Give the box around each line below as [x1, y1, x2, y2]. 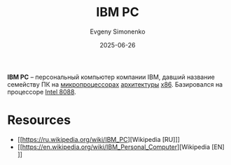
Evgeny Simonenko [90, 27, 146, 36]
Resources [7, 113, 71, 128]
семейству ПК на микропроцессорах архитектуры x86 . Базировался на [7, 80, 223, 88]
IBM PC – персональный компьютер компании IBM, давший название [7, 73, 215, 81]
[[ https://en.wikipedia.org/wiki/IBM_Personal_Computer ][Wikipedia [17, 143, 211, 151]
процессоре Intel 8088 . [7, 87, 77, 96]
